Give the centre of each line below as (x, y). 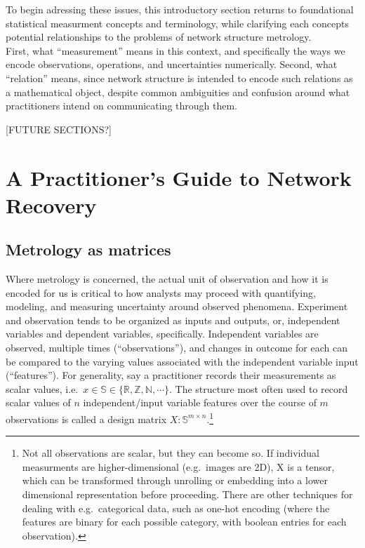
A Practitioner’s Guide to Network (179, 177)
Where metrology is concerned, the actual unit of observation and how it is (167, 279)
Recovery (51, 205)
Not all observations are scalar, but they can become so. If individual (171, 453)
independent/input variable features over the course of (200, 402)
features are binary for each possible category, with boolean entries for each (184, 522)
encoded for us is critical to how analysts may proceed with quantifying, (161, 292)
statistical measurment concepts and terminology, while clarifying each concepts (177, 23)
